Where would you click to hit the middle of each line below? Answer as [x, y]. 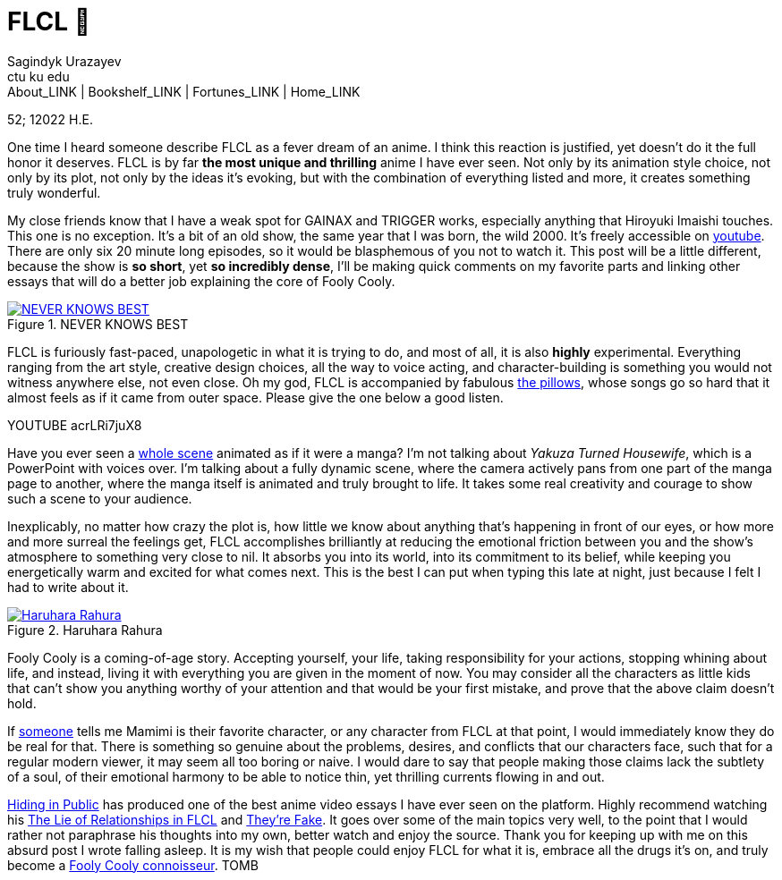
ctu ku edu [38, 76]
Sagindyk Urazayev [64, 61]
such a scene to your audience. [100, 498]
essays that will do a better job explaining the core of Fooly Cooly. [201, 281]
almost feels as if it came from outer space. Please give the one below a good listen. [255, 397]
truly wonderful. [54, 192]
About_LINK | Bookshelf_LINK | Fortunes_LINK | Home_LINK [184, 91]
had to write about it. [68, 587]
